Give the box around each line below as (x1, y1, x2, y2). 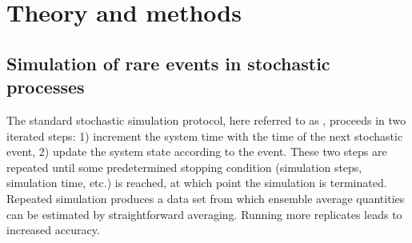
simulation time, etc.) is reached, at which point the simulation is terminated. (6, 174, 387, 191)
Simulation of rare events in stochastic (6, 50, 330, 75)
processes (6, 74, 85, 99)
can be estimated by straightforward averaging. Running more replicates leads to (6, 205, 402, 222)
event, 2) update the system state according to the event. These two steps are (6, 143, 387, 160)
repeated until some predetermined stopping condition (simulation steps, (6, 158, 362, 175)
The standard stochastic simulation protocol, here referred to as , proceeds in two (6, 111, 406, 128)
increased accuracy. (6, 221, 100, 238)
